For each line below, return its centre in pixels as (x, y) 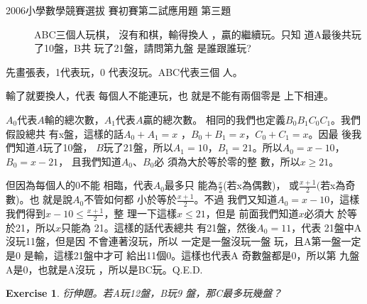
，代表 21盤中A (327, 227)
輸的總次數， (74, 119)
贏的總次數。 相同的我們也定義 (214, 119)
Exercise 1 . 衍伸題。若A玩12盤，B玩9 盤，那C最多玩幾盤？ (144, 293)
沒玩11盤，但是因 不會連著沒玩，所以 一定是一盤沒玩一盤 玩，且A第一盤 (174, 241)
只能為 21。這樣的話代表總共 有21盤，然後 (159, 227)
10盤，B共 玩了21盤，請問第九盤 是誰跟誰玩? (147, 48)
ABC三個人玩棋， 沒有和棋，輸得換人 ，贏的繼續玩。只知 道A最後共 (193, 34)
